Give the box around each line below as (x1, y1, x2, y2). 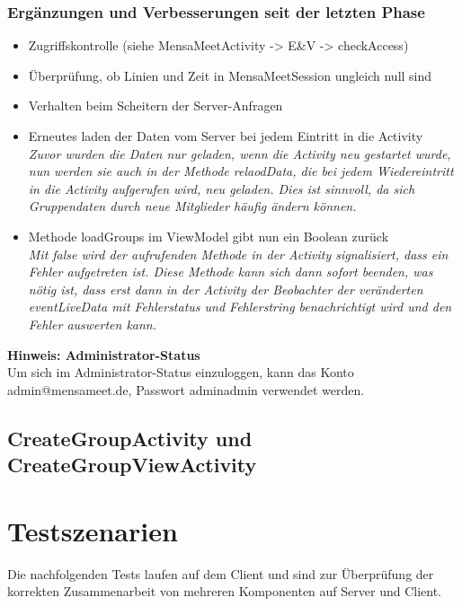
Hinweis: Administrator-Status (7, 345, 200, 364)
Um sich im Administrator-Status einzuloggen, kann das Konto (7, 363, 354, 382)
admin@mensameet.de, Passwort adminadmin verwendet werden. (7, 380, 365, 399)
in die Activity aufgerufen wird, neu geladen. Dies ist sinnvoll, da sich (28, 179, 415, 198)
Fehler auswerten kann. (28, 314, 157, 333)
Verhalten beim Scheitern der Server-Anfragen (28, 96, 283, 115)
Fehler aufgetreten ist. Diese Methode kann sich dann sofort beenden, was (28, 262, 433, 281)
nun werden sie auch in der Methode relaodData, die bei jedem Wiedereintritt (28, 162, 454, 180)
